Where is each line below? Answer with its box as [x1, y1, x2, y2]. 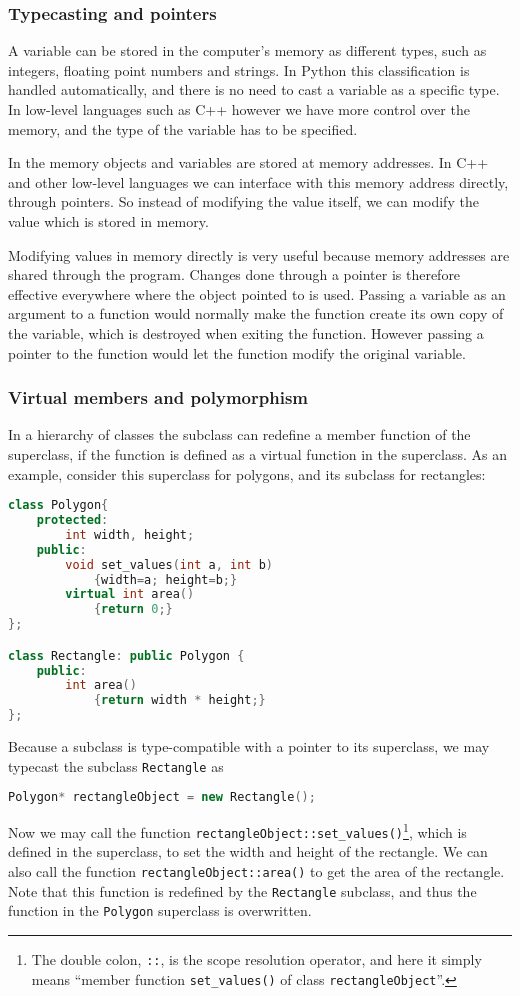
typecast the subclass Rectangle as [8, 755, 224, 776]
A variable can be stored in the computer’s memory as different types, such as [8, 40, 487, 61]
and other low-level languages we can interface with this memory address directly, [8, 171, 509, 192]
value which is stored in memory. [8, 210, 209, 231]
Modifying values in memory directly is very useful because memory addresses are [8, 244, 510, 265]
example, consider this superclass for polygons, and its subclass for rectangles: [8, 463, 486, 484]
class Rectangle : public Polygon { [8, 648, 245, 663]
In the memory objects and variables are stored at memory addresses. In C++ [8, 152, 489, 173]
